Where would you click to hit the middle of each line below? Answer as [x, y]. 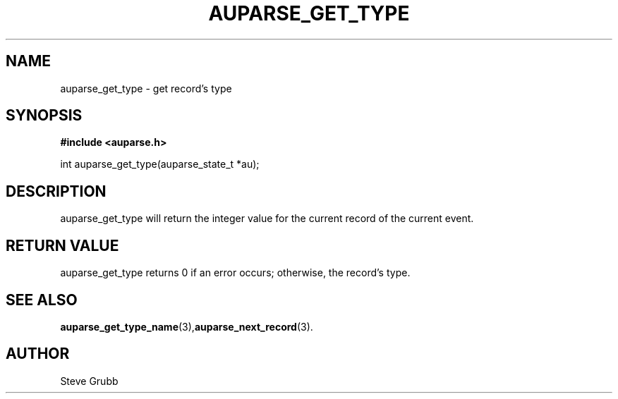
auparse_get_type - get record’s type [146, 88]
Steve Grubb [89, 381]
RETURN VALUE [62, 245]
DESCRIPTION [56, 191]
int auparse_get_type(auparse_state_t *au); [160, 164]
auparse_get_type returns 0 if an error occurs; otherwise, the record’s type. [235, 273]
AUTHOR [38, 354]
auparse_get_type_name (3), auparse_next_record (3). [187, 326]
